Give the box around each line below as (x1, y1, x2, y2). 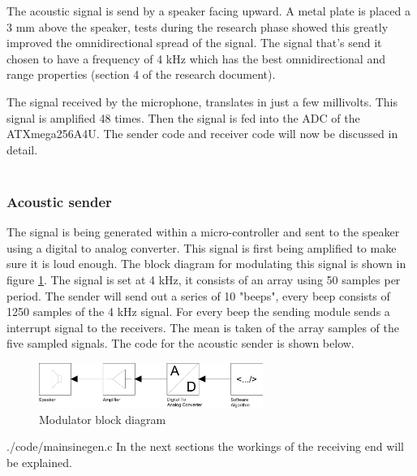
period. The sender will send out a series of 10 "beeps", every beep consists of (6, 287, 390, 304)
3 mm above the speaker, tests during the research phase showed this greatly (6, 18, 389, 35)
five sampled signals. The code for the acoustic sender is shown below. (6, 335, 355, 352)
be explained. (6, 453, 72, 470)
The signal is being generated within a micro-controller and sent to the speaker (6, 223, 400, 240)
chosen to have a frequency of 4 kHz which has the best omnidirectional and (6, 50, 385, 67)
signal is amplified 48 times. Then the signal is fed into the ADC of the (6, 109, 360, 126)
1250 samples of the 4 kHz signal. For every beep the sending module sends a (6, 303, 390, 320)
